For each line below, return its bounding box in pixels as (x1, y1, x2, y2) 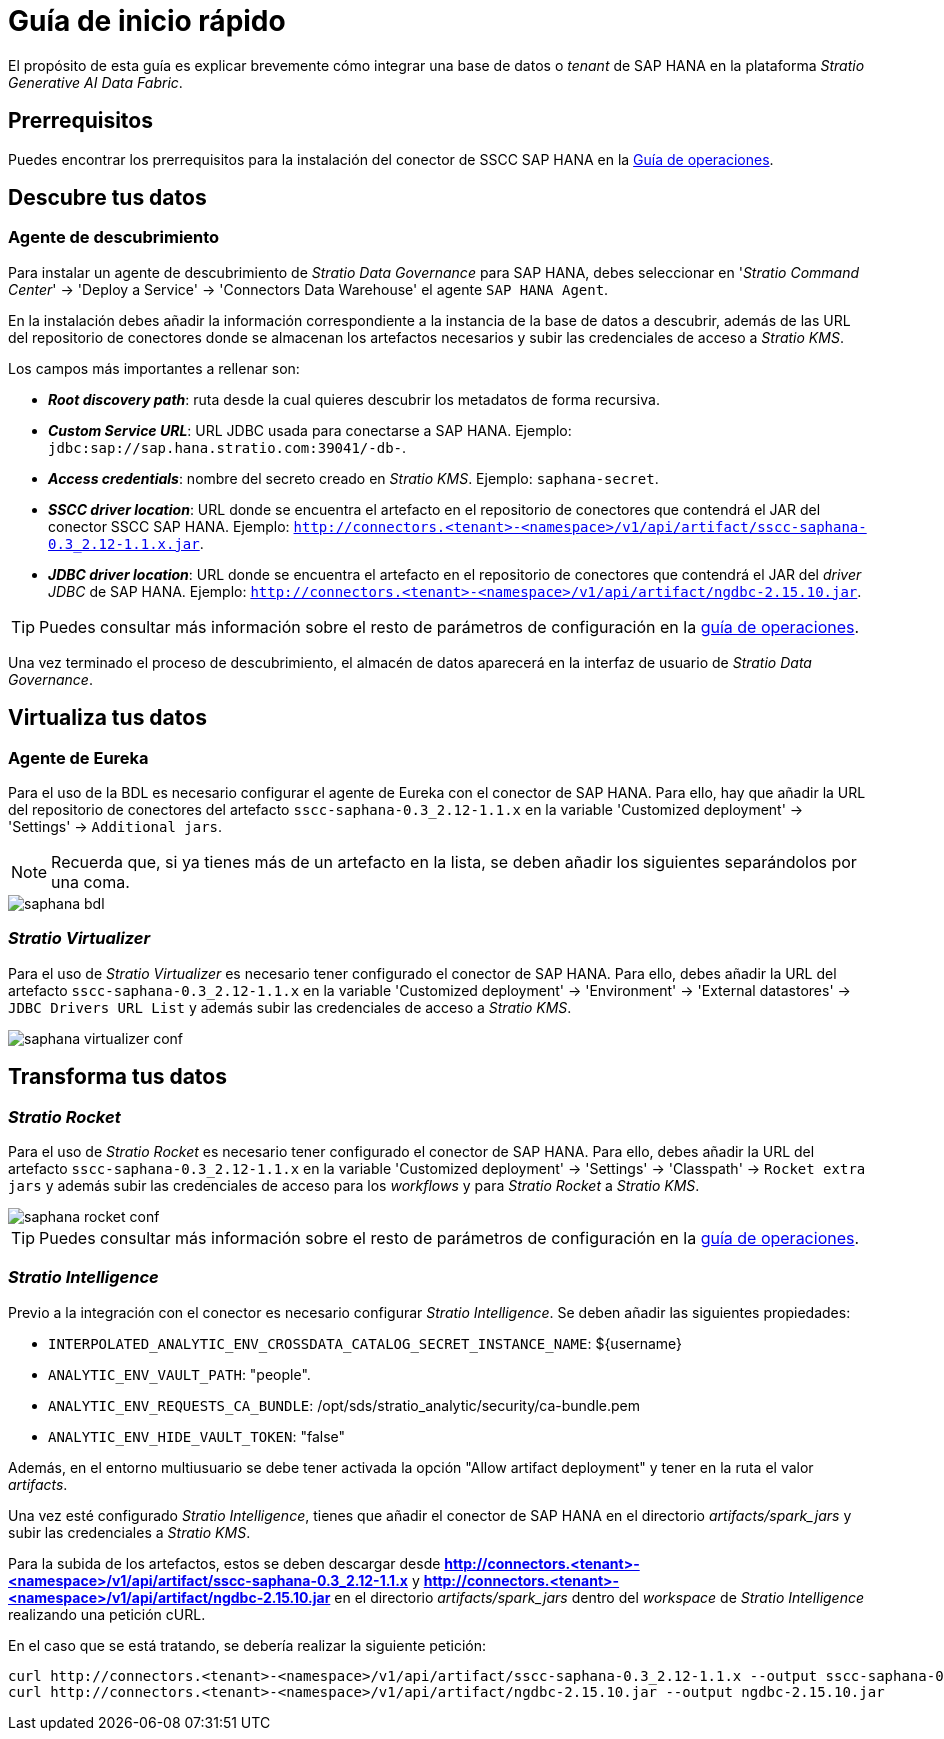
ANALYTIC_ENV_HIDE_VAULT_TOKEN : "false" (48, 1427, 346, 1445)
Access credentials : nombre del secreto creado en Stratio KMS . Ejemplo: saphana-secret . (48, 469, 659, 487)
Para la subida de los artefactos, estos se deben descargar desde (8, 1554, 441, 1572)
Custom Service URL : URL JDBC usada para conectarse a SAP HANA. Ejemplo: (48, 421, 572, 439)
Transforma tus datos (8, 1064, 227, 1090)
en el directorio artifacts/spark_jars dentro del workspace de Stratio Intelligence (334, 1588, 865, 1606)
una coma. (51, 872, 130, 893)
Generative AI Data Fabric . (8, 73, 183, 91)
